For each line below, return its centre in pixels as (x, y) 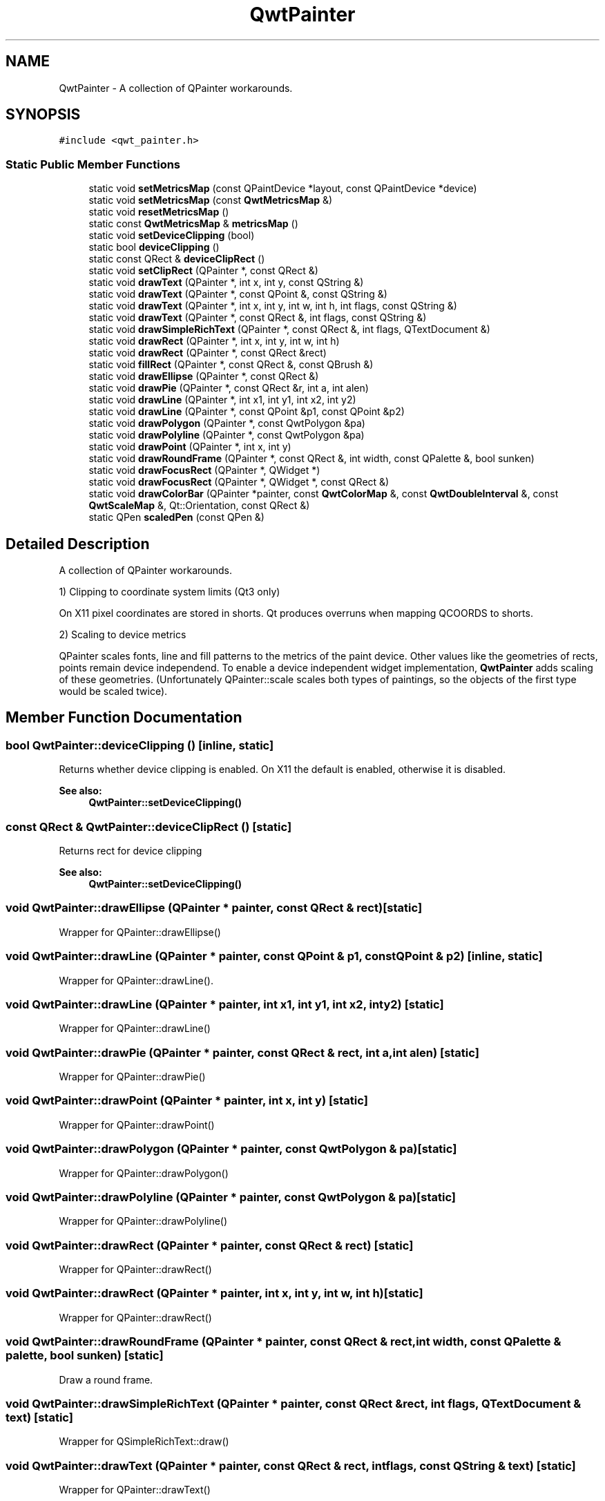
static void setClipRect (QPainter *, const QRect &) (203, 271)
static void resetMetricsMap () (159, 212)
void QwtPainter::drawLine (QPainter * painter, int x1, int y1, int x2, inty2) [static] (225, 1004)
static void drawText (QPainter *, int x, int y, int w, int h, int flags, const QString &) (273, 306)
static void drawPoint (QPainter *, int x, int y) (190, 447)
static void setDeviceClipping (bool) (172, 236)
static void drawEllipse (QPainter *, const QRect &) (204, 376)
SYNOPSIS (43, 115)
